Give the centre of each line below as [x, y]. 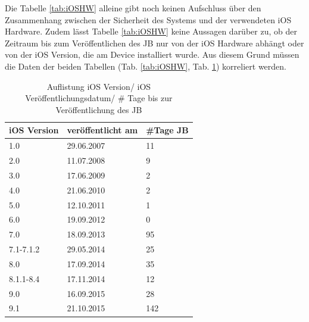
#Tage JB [167, 130]
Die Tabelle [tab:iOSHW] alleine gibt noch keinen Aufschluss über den [133, 8]
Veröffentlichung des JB [99, 109]
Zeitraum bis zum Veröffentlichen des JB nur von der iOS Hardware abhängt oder [154, 43]
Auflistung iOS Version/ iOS [99, 86]
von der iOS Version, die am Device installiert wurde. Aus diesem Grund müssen [152, 54]
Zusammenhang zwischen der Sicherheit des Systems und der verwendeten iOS [148, 19]
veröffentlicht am [102, 130]
